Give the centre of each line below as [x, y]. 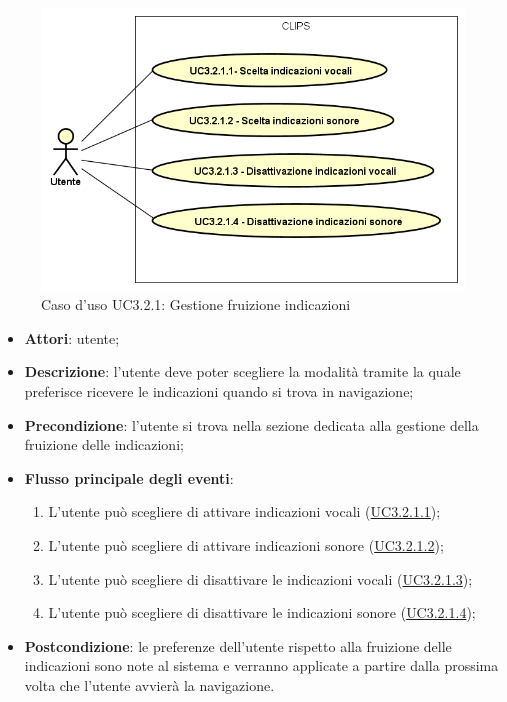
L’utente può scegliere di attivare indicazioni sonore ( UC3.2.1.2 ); [246, 545]
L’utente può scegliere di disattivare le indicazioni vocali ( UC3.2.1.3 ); [260, 578]
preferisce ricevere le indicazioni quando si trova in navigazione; [219, 391]
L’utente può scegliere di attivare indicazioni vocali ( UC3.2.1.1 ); [244, 511]
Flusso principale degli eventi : [129, 477]
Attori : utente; [72, 337]
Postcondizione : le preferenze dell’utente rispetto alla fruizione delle [238, 645]
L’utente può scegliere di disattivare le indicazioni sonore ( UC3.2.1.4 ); [262, 612]
